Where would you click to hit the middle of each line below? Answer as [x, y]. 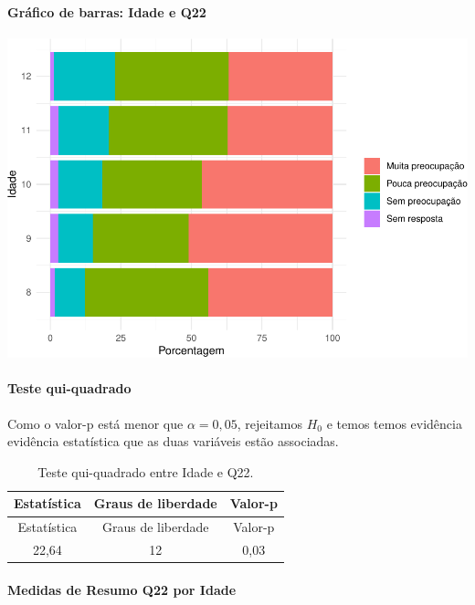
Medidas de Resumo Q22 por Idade [122, 589]
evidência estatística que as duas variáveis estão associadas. [173, 441]
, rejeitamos [270, 423]
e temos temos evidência [394, 423]
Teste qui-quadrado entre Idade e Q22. [146, 471]
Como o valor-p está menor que [95, 423]
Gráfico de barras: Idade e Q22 [107, 11]
